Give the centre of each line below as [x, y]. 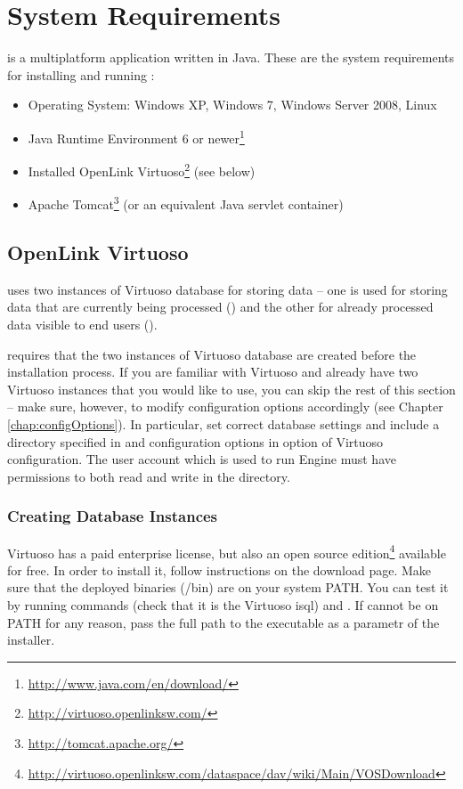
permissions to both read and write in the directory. [149, 476]
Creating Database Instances [113, 516]
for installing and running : [81, 74]
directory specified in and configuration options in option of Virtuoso [195, 441]
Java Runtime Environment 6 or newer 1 [136, 136]
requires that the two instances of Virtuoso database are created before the [212, 354]
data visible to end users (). [82, 325]
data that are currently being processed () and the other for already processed [220, 307]
